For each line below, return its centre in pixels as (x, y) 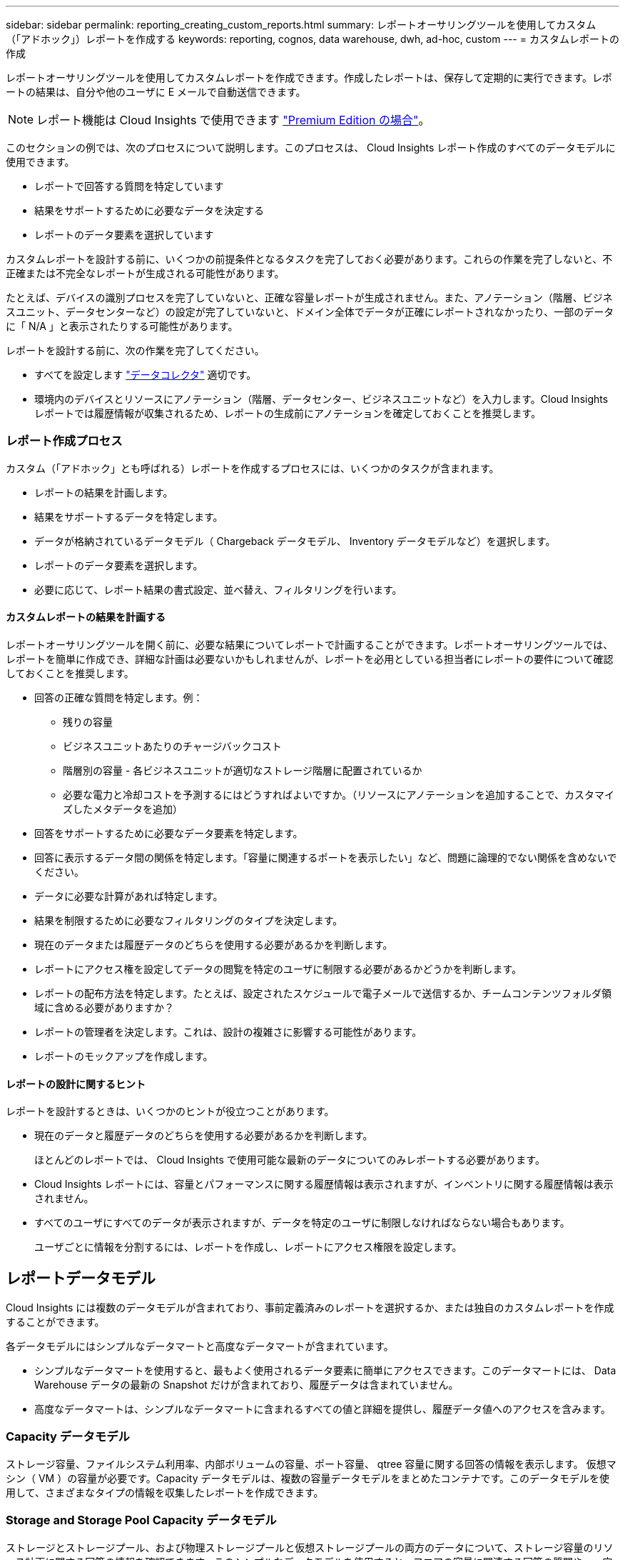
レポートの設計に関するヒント (76, 1084)
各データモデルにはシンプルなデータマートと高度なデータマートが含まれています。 (200, 1346)
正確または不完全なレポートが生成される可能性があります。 (145, 273)
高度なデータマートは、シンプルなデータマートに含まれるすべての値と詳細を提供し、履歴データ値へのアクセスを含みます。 (322, 1409)
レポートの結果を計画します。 (104, 492)
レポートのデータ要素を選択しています (124, 235)
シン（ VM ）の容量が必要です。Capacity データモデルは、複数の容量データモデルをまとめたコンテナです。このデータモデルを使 (308, 1478)
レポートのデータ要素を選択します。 (119, 565)
